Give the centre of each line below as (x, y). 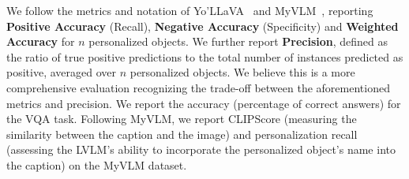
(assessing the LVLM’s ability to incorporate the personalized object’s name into (201, 149)
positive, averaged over (61, 72)
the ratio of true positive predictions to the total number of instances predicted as (205, 56)
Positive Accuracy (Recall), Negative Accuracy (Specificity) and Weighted (203, 26)
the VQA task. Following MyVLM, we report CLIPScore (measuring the (182, 119)
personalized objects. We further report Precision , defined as (238, 41)
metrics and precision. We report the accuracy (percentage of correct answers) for (204, 103)
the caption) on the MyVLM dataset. (97, 164)
